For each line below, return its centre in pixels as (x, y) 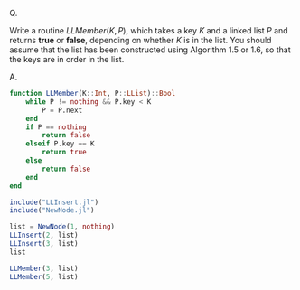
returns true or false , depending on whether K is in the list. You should (141, 40)
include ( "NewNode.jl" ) (52, 210)
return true (65, 153)
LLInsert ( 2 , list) (44, 235)
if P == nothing (56, 127)
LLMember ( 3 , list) (44, 268)
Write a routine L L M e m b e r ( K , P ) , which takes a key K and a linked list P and (149, 30)
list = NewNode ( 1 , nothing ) (62, 227)
